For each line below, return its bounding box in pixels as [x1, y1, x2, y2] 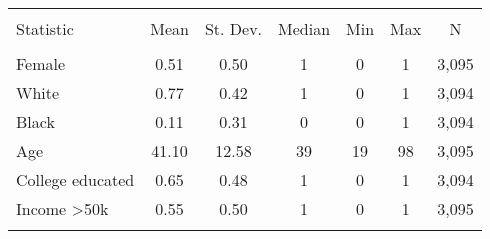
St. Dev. [204, 17, 263, 40]
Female [16, 52, 66, 75]
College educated [16, 168, 135, 191]
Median [278, 17, 331, 40]
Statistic [16, 17, 74, 40]
